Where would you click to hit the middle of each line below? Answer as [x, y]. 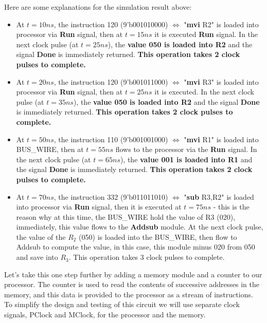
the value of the [41, 236]
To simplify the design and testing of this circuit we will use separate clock [122, 304]
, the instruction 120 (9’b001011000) [111, 81]
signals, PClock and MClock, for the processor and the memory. [105, 315]
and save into [37, 257]
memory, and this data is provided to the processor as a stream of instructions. [129, 294]
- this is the [231, 207]
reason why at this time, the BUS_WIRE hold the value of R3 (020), [126, 216]
